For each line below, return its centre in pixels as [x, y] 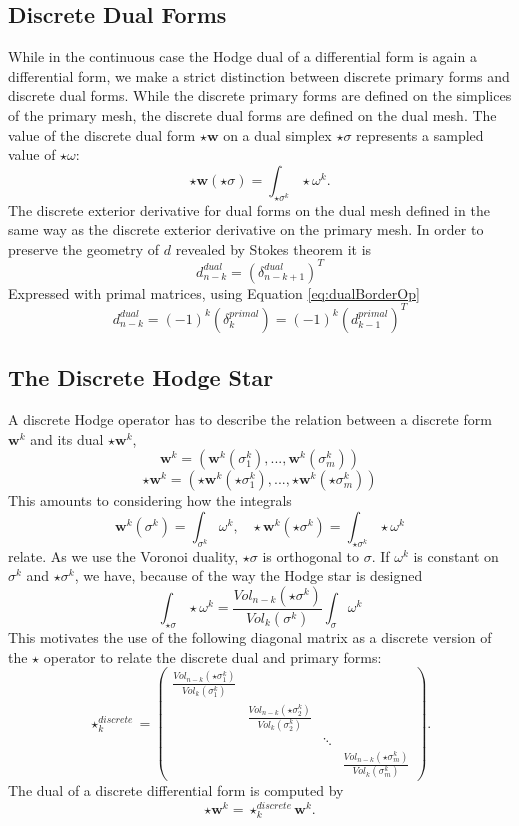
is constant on [456, 555]
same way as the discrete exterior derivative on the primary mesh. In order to [246, 229]
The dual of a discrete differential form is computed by [176, 790]
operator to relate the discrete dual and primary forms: [212, 656]
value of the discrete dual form [102, 134]
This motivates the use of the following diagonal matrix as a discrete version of [250, 637]
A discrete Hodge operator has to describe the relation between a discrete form [250, 419]
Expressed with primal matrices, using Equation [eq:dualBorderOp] [214, 292]
